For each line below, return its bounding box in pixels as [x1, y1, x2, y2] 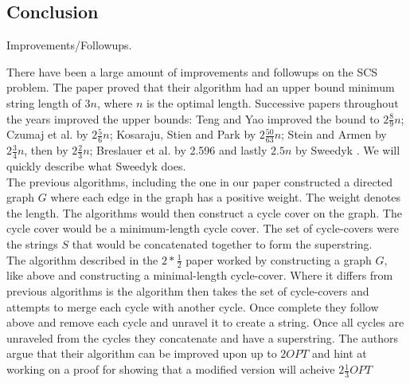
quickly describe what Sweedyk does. [6, 158, 186, 174]
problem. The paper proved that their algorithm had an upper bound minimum [6, 79, 395, 96]
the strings [6, 236, 58, 253]
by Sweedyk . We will [295, 142, 400, 159]
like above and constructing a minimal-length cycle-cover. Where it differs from [6, 267, 393, 284]
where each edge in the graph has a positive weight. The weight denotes [50, 189, 401, 206]
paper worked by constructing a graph [185, 251, 372, 268]
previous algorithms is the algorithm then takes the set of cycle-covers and [6, 283, 369, 300]
